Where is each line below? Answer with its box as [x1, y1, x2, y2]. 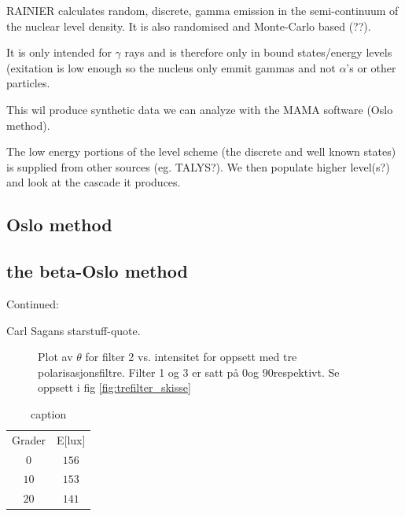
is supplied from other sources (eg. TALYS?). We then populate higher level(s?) [6, 158, 390, 175]
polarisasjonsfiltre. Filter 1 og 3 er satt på [38, 363, 239, 380]
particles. [6, 75, 50, 91]
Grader [12, 431, 46, 448]
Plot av [38, 348, 73, 365]
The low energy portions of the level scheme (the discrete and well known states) [6, 143, 396, 160]
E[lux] [56, 431, 86, 448]
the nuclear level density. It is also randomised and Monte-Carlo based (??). [6, 17, 371, 34]
